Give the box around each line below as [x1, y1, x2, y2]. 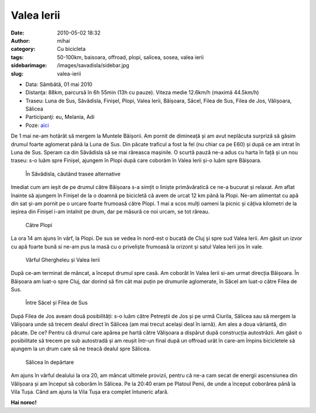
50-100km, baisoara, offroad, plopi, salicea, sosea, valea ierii [57, 53, 204, 61]
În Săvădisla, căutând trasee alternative [25, 170, 121, 177]
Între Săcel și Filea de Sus [25, 299, 88, 307]
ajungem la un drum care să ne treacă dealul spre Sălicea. [11, 345, 151, 352]
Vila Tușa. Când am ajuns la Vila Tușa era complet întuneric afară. [11, 388, 169, 395]
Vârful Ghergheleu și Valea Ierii [25, 256, 100, 263]
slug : [11, 70, 23, 77]
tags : [11, 53, 24, 61]
